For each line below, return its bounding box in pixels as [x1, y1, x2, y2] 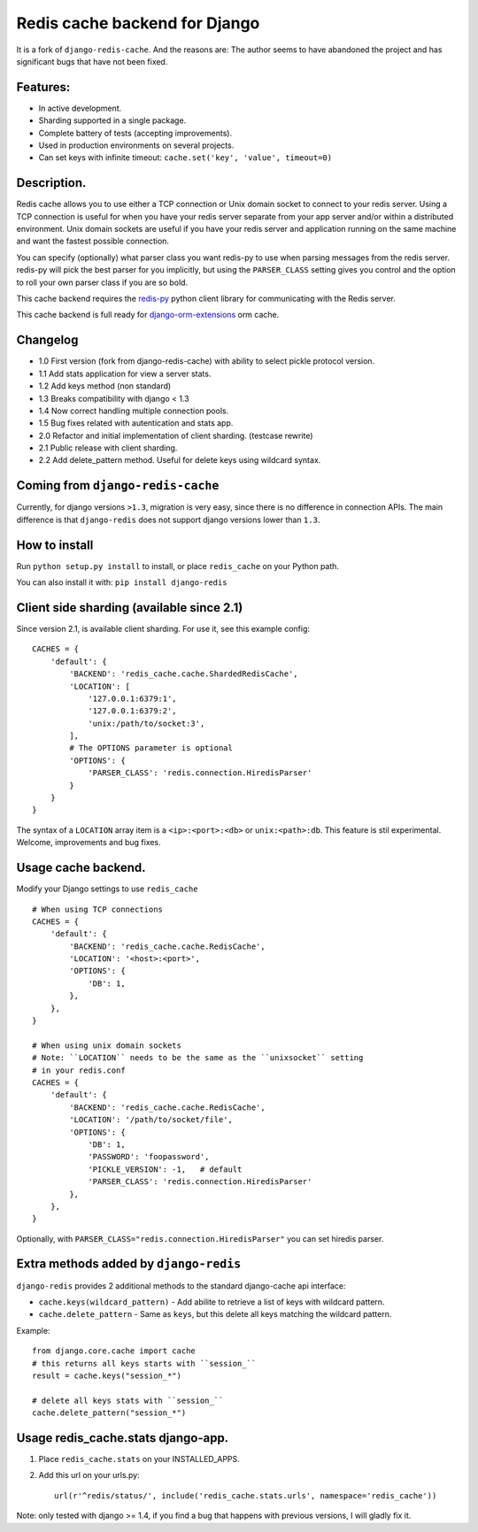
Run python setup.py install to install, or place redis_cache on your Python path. [16, 560, 340, 571]
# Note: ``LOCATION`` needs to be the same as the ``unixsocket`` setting [32, 1053, 364, 1063]
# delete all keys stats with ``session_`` [32, 1395, 224, 1405]
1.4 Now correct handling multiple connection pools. [38, 405, 229, 416]
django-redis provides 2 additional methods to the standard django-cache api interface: [16, 1280, 346, 1291]
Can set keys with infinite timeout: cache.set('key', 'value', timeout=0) [38, 152, 332, 163]
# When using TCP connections [32, 904, 164, 914]
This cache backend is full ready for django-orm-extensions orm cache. [16, 310, 280, 320]
